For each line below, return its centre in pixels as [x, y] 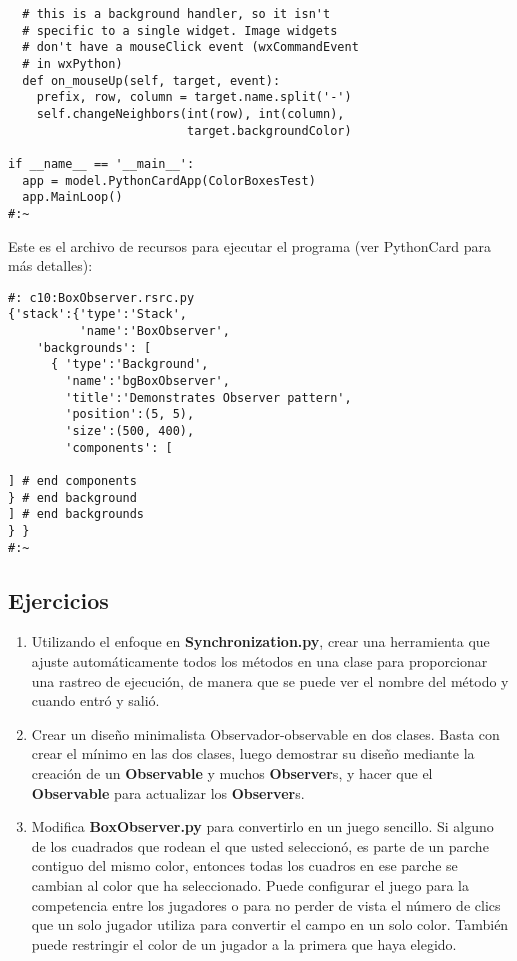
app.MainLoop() [72, 197]
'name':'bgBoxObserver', [147, 381]
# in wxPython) [72, 63]
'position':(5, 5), [130, 414]
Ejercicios [58, 599]
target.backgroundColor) [269, 130]
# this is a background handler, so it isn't [176, 14]
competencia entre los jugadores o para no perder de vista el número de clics [266, 904]
